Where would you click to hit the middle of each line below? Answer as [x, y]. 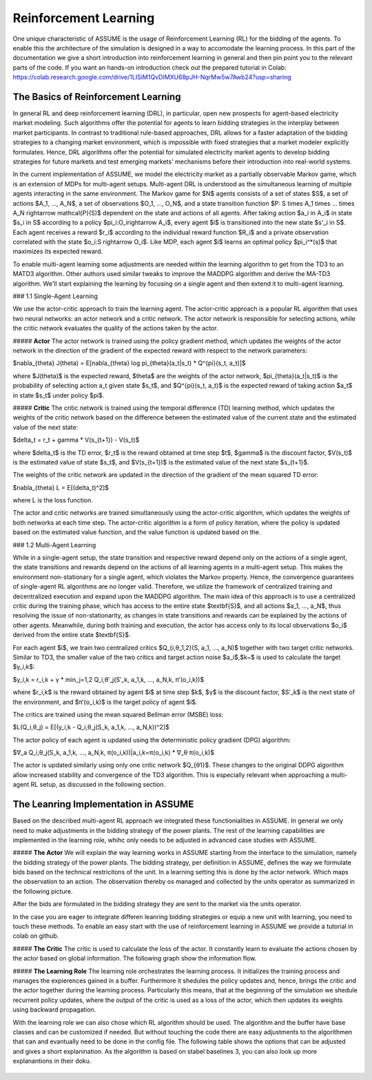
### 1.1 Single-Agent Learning [55, 296]
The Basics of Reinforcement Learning [97, 97]
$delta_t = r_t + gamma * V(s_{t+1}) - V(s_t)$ [76, 440]
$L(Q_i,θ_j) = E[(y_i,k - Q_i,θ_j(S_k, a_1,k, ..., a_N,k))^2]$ [91, 727]
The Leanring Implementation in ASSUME [103, 804]
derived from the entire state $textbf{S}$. [72, 635]
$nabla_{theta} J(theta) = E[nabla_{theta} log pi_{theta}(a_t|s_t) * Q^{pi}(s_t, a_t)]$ [129, 363]
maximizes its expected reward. [58, 251]
